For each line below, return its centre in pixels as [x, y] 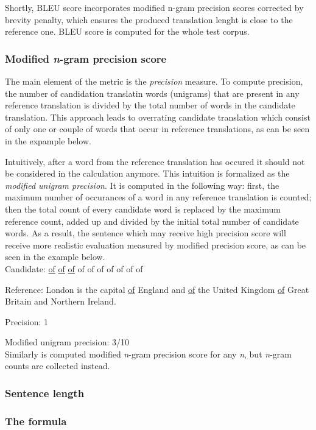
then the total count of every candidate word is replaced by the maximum [143, 209]
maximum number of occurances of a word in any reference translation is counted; [158, 197]
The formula [36, 421]
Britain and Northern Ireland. [61, 301]
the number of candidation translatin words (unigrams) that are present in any [152, 93]
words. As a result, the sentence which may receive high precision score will [146, 233]
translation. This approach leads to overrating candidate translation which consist [158, 117]
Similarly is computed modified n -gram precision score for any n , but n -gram [148, 354]
